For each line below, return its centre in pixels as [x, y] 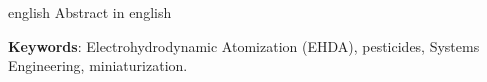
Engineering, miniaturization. [98, 65]
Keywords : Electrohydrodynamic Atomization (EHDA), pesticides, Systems [244, 45]
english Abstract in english [90, 12]
